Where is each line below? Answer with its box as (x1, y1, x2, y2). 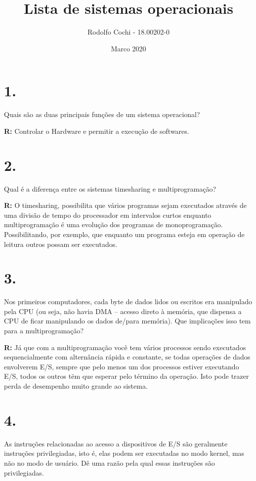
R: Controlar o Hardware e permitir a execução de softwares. (4, 125, 189, 136)
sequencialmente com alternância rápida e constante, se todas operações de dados (4, 352, 251, 362)
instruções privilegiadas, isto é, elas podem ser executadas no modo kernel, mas (4, 448, 245, 458)
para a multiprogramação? (4, 325, 84, 336)
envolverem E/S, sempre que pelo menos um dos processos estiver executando (4, 361, 239, 371)
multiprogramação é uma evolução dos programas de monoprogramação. (4, 219, 223, 230)
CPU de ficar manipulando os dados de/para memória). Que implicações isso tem (4, 316, 251, 326)
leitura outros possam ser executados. (4, 239, 118, 249)
